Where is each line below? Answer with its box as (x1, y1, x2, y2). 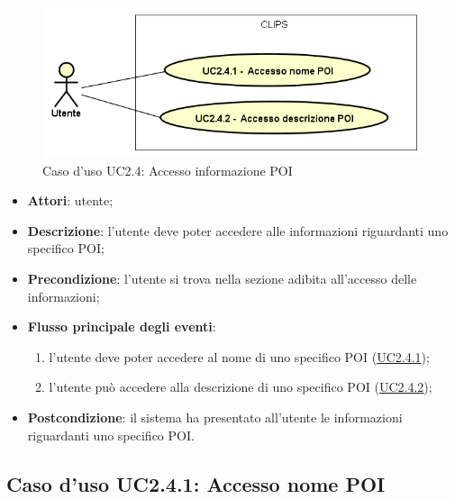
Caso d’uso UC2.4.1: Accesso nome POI (6, 469, 386, 497)
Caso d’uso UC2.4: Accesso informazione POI (42, 160, 293, 179)
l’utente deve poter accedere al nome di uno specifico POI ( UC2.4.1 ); (49, 347, 430, 366)
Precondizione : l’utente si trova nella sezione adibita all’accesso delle (27, 269, 417, 288)
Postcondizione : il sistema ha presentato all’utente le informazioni (27, 408, 403, 427)
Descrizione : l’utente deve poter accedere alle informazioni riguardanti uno (27, 221, 449, 240)
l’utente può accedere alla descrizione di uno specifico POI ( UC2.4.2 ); (49, 377, 432, 396)
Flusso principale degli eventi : (27, 317, 216, 336)
